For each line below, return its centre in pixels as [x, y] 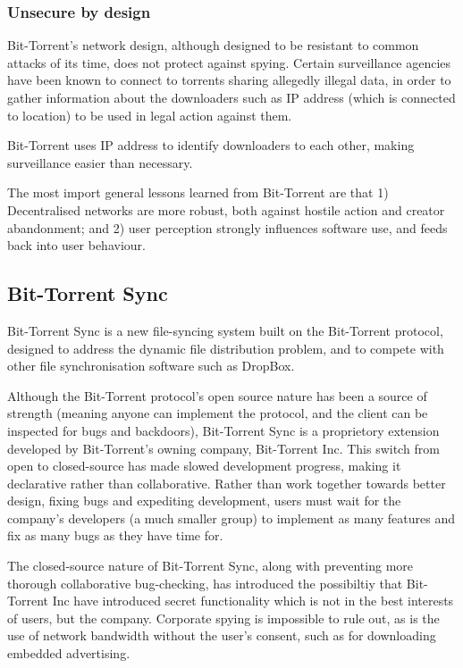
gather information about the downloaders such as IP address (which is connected [231, 97]
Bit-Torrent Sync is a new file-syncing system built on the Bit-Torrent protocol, [225, 330]
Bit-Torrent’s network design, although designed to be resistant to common [213, 45]
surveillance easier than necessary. [100, 162]
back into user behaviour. [76, 245]
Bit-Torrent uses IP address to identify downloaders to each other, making [211, 145]
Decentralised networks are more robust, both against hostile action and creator [226, 209]
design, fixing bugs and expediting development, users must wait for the [204, 501]
